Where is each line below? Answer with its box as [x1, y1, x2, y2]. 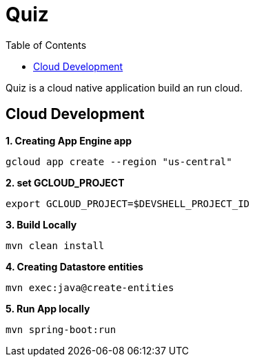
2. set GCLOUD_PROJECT [6, 176, 125, 189]
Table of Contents [6, 39, 87, 51]
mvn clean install [6, 239, 105, 251]
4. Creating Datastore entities [6, 260, 143, 273]
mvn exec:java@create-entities [6, 281, 174, 293]
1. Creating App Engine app [6, 134, 132, 147]
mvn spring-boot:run [6, 323, 116, 335]
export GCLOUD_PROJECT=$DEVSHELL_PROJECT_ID [6, 198, 250, 209]
